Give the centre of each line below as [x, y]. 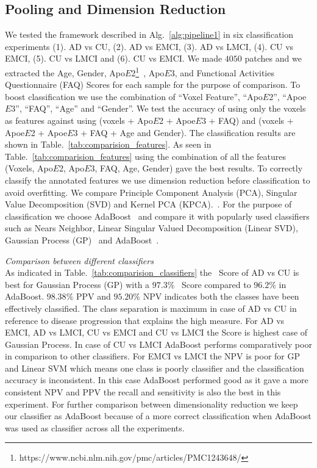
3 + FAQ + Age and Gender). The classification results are [184, 132]
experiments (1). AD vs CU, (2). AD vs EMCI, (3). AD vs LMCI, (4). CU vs [149, 46]
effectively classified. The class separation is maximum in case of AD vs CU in [151, 308]
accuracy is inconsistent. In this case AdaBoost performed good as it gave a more [157, 380]
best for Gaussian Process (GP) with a [77, 284]
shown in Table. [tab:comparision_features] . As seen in [108, 144]
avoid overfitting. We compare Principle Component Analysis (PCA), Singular [151, 192]
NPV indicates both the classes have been [221, 296]
